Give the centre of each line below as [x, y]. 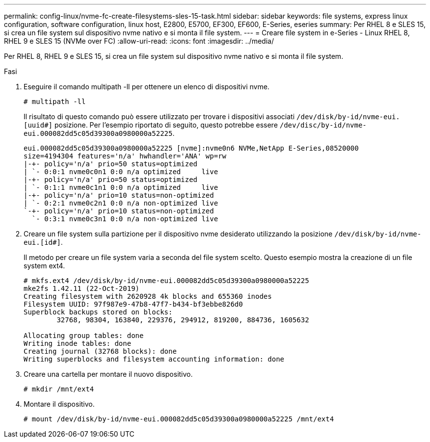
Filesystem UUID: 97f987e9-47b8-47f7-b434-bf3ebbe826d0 [133, 304]
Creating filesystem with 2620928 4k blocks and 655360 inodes [148, 296]
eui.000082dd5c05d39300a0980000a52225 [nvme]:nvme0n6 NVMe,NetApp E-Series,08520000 [191, 148]
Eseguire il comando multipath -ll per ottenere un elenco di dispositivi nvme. [147, 87]
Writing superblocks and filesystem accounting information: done [154, 359]
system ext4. [44, 266]
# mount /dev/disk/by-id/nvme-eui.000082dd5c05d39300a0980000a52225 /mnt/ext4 [179, 419]
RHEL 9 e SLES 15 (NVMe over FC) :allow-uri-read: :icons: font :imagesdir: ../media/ [139, 41]
